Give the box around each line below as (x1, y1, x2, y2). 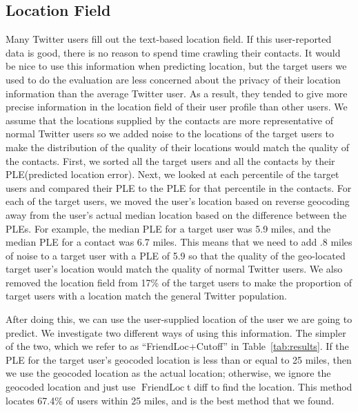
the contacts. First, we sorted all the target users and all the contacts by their (6, 153, 335, 168)
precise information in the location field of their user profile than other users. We (6, 99, 348, 114)
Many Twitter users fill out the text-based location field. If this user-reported (6, 32, 332, 46)
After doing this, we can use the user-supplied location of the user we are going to (6, 312, 352, 326)
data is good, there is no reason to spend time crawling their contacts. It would (6, 45, 341, 59)
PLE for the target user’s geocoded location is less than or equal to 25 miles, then (6, 352, 352, 366)
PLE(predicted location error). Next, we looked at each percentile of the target (6, 167, 339, 182)
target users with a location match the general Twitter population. (6, 288, 287, 303)
